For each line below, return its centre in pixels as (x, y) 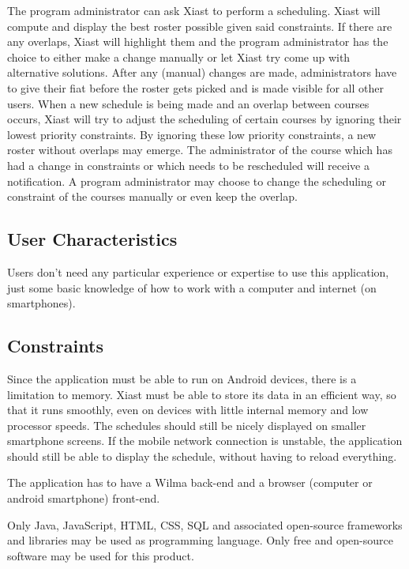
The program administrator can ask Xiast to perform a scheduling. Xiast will (194, 10)
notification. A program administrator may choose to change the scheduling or (197, 181)
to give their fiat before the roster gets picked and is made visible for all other (195, 87)
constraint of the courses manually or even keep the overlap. (152, 196)
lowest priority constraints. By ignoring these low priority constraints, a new (192, 134)
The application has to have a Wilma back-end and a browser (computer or (190, 482)
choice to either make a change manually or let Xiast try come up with (179, 57)
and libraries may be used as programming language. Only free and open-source (201, 540)
